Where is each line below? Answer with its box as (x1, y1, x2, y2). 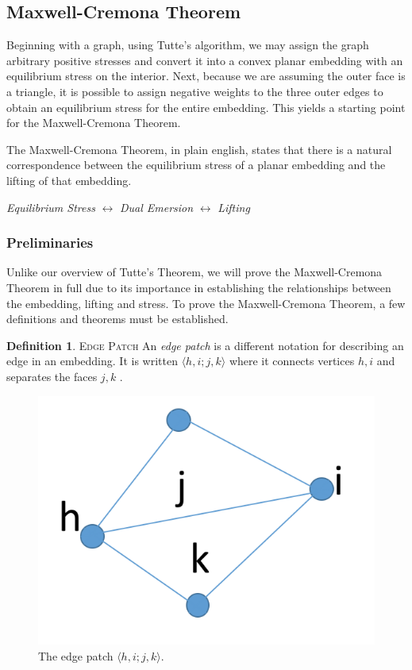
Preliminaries (6, 233, 94, 252)
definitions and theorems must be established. (6, 310, 229, 327)
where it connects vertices (229, 352, 355, 369)
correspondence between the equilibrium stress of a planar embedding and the (6, 156, 386, 173)
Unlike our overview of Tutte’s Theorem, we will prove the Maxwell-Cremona (6, 264, 383, 280)
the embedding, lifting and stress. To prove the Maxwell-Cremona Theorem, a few (6, 295, 406, 311)
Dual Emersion (119, 198, 194, 215)
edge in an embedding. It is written (6, 352, 178, 369)
